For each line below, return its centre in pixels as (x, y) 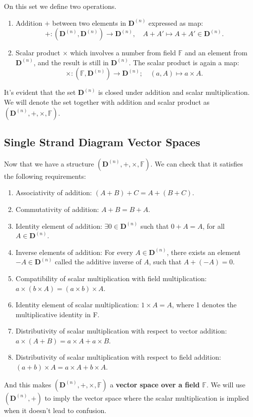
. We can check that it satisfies (197, 163)
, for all (213, 226)
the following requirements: (45, 176)
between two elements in (89, 22)
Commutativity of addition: (57, 209)
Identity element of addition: (59, 226)
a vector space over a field (155, 384)
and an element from (216, 53)
